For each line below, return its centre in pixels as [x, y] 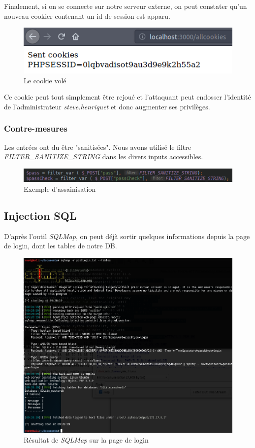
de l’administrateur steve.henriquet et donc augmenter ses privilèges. [107, 106]
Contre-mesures [36, 128]
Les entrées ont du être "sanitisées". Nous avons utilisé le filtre [98, 147]
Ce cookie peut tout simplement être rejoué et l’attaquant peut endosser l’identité [127, 97]
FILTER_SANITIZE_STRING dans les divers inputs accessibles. [104, 156]
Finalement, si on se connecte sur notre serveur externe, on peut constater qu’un [126, 6]
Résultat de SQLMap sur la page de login [86, 439]
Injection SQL [40, 215]
